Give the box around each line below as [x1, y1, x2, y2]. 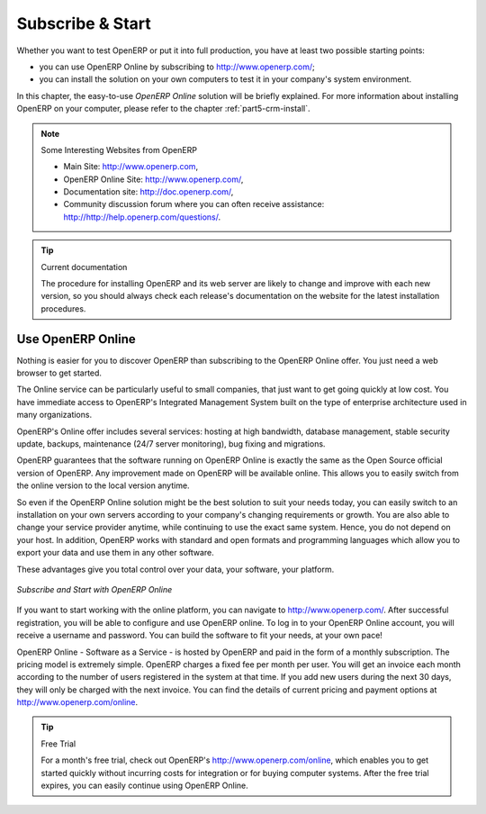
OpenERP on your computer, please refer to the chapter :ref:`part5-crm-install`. [16, 104, 310, 114]
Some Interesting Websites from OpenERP [40, 144, 198, 155]
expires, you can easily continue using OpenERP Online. [40, 780, 249, 791]
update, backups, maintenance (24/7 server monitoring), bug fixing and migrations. [16, 439, 326, 449]
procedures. [40, 303, 86, 314]
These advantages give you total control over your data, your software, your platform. [16, 564, 335, 574]
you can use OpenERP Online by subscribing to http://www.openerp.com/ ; [39, 61, 315, 72]
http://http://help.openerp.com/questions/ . [63, 212, 221, 222]
